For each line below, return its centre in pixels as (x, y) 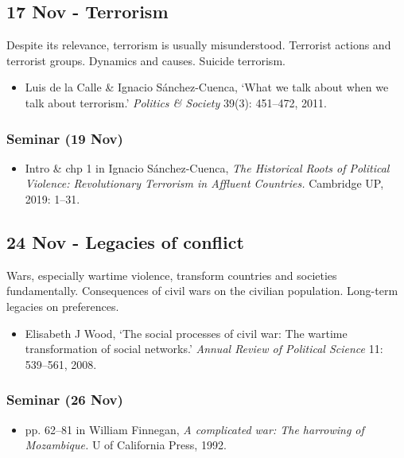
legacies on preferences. (63, 306)
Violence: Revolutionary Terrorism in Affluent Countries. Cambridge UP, (204, 183)
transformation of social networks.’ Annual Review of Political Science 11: (204, 349)
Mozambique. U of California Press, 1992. (126, 445)
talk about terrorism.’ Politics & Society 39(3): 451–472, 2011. (176, 102)
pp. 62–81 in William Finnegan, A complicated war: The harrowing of (194, 429)
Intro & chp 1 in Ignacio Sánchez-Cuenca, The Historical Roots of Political (207, 167)
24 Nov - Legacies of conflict (125, 241)
